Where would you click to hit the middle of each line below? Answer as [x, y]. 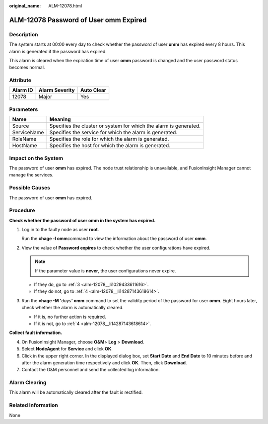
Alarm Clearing [28, 383]
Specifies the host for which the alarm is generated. [110, 146]
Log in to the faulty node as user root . [60, 230]
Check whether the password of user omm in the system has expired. [82, 220]
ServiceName [28, 133]
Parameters [24, 109]
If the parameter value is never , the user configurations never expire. [105, 270]
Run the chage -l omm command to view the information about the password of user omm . [114, 239]
